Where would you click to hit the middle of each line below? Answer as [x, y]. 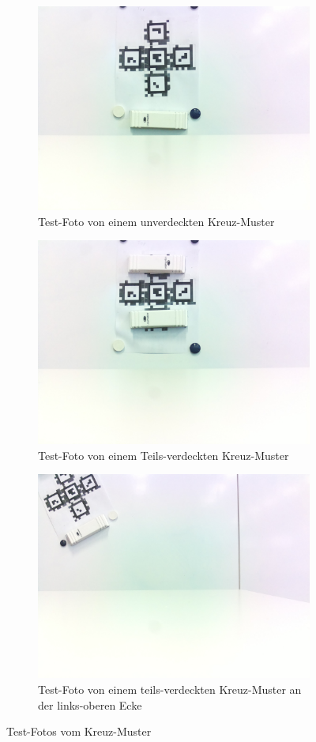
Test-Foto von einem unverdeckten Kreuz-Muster [156, 221]
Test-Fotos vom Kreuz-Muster [79, 731]
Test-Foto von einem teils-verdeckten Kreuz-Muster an [170, 689]
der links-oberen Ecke [90, 704]
